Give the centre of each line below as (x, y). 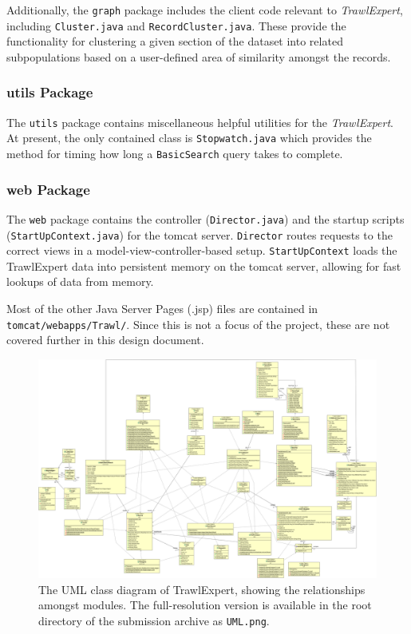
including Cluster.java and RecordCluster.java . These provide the (176, 25)
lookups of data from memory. (80, 281)
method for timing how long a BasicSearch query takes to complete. (175, 154)
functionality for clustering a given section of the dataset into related (175, 41)
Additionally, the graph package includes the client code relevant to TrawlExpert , (205, 10)
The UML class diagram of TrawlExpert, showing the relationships (202, 589)
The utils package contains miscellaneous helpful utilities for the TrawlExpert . (200, 122)
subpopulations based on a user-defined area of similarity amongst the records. (199, 56)
